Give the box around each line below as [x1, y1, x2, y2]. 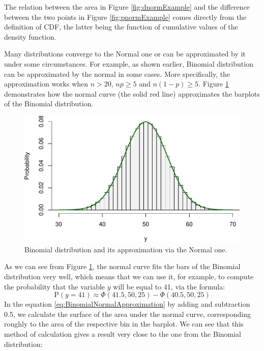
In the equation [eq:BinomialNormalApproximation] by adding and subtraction [4, 299, 250, 309]
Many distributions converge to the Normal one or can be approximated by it [4, 48, 246, 59]
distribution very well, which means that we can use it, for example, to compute [4, 271, 254, 282]
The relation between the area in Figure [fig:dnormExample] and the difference [4, 2, 250, 12]
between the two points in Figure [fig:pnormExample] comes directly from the [4, 11, 247, 22]
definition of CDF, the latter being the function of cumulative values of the [4, 21, 238, 32]
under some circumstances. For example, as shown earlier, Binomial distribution [4, 58, 253, 69]
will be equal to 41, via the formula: [113, 281, 225, 291]
